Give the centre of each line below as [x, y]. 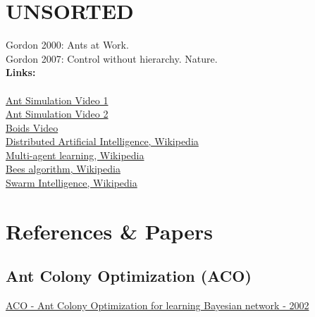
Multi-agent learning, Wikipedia [75, 155]
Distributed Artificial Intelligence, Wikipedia [102, 141]
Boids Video [32, 127]
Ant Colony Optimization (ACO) [129, 276]
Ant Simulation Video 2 [57, 114]
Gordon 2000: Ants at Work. [67, 45]
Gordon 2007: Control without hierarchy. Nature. [112, 58]
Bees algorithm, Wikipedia [63, 169]
